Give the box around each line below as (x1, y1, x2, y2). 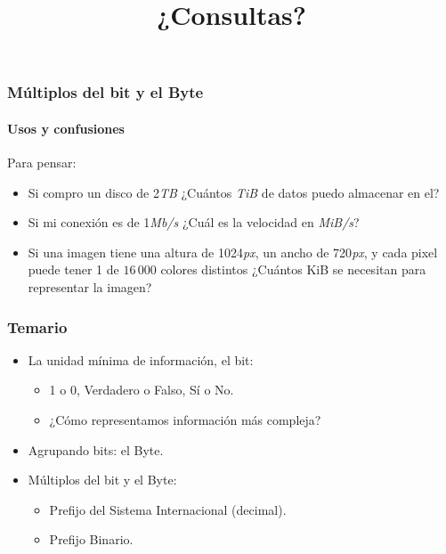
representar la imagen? (28, 278, 152, 297)
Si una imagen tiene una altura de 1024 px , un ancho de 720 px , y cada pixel (28, 242, 438, 261)
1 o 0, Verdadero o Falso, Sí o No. (49, 380, 234, 399)
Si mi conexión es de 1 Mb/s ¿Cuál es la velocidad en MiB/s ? (28, 213, 360, 232)
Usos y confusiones (7, 118, 125, 137)
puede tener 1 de (28, 260, 119, 279)
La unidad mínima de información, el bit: (28, 350, 254, 369)
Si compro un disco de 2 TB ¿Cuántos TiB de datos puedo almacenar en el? (28, 183, 440, 201)
